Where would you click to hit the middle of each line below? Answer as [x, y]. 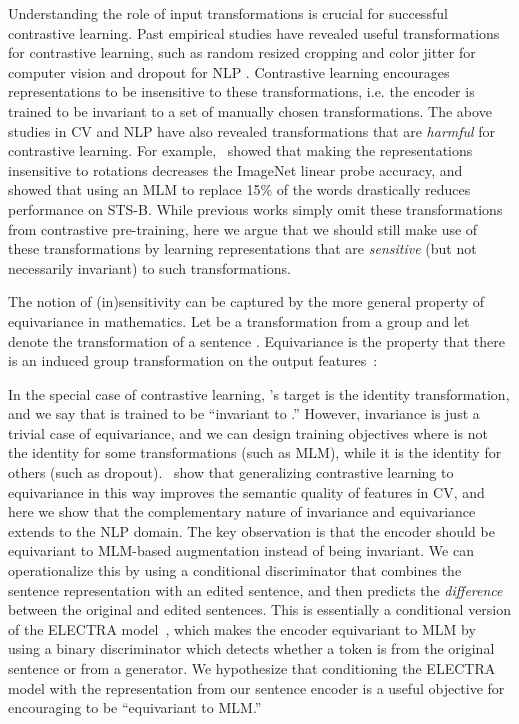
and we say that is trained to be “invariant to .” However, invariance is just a [244, 413]
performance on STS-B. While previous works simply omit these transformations [255, 208]
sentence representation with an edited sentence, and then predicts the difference [255, 589]
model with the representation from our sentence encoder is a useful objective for [256, 687]
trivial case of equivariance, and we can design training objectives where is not [248, 432]
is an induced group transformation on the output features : [193, 360]
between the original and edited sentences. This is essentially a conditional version [260, 609]
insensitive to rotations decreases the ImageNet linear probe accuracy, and [235, 169]
